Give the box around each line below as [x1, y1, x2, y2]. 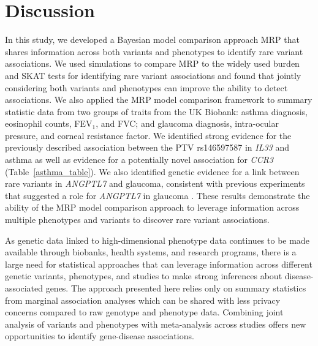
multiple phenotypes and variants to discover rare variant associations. [5, 213, 270, 226]
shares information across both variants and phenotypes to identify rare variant [5, 45, 303, 58]
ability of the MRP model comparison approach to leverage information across [5, 201, 300, 214]
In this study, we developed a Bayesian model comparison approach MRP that [5, 33, 300, 46]
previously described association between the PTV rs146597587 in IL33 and [5, 141, 289, 154]
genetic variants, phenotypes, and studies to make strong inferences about [5, 269, 282, 282]
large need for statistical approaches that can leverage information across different [5, 257, 312, 270]
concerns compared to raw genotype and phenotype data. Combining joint [5, 306, 284, 318]
